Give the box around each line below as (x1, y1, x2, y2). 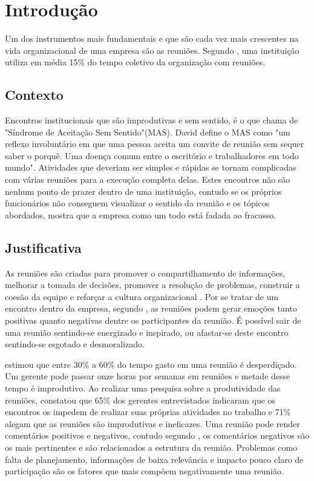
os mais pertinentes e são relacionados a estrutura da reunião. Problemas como (5, 440, 298, 453)
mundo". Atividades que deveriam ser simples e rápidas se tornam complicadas (5, 161, 296, 174)
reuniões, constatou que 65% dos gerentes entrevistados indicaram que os (5, 393, 276, 406)
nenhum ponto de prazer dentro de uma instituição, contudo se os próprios (5, 185, 282, 197)
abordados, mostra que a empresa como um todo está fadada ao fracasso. (5, 208, 276, 221)
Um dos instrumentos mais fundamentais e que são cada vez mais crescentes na (5, 32, 299, 45)
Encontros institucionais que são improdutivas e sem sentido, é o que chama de (5, 114, 298, 126)
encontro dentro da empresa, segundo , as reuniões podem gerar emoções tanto (5, 302, 297, 315)
